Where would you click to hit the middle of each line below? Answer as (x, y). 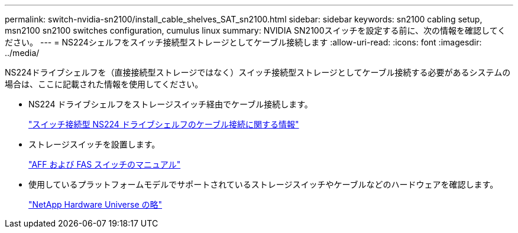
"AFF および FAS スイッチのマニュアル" (105, 164)
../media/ (22, 53)
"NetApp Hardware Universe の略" (95, 204)
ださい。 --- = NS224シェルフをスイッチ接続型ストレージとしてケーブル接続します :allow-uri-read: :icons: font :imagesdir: (243, 42)
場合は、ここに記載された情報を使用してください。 (104, 84)
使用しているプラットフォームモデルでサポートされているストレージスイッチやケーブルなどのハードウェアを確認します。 (263, 184)
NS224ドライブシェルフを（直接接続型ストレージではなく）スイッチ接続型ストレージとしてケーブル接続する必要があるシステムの (258, 72)
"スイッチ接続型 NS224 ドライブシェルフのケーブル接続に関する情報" (164, 124)
